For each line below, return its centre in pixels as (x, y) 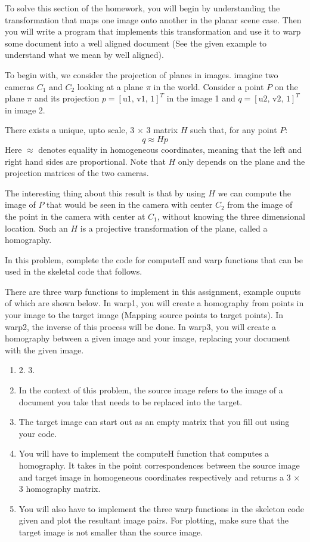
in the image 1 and (201, 98)
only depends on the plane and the (241, 161)
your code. (38, 433)
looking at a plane (110, 86)
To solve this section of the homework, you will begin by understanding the (142, 8)
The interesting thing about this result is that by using (105, 193)
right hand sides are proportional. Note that (85, 161)
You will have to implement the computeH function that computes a (144, 453)
